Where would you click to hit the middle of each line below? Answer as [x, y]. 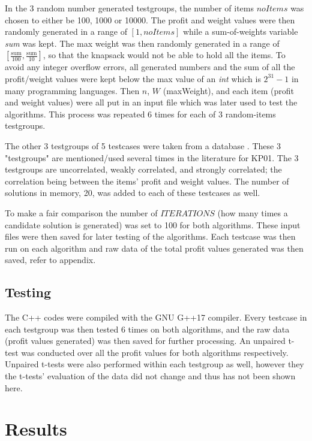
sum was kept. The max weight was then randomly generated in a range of [142, 43]
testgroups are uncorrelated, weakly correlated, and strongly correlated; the [143, 169]
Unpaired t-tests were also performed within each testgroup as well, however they [154, 364]
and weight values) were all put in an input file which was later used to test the [151, 102]
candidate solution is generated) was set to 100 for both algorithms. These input [153, 224]
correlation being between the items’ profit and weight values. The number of [147, 181]
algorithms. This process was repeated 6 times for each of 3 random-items [140, 114]
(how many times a [253, 212]
